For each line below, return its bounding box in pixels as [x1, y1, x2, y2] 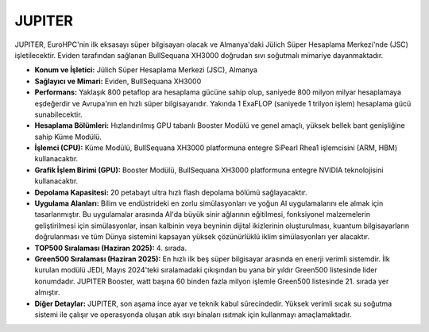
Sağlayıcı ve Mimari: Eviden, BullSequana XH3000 [34, 76, 202, 86]
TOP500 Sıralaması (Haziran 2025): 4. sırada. [34, 243, 187, 253]
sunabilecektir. [34, 110, 83, 119]
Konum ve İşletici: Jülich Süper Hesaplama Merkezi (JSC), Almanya [34, 65, 258, 75]
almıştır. [34, 288, 60, 297]
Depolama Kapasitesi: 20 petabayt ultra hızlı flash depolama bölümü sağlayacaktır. [34, 187, 307, 197]
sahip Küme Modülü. [34, 132, 102, 141]
